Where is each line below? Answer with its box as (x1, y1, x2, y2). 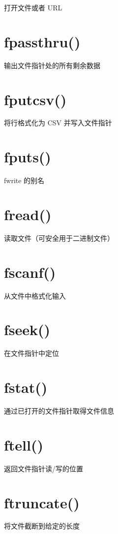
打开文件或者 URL (4, 2, 62, 12)
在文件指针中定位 (4, 348, 59, 358)
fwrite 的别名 (4, 175, 45, 186)
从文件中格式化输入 (4, 290, 66, 301)
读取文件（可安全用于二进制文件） (4, 232, 114, 243)
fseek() (4, 319, 51, 340)
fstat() (4, 377, 48, 397)
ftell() (4, 434, 43, 455)
